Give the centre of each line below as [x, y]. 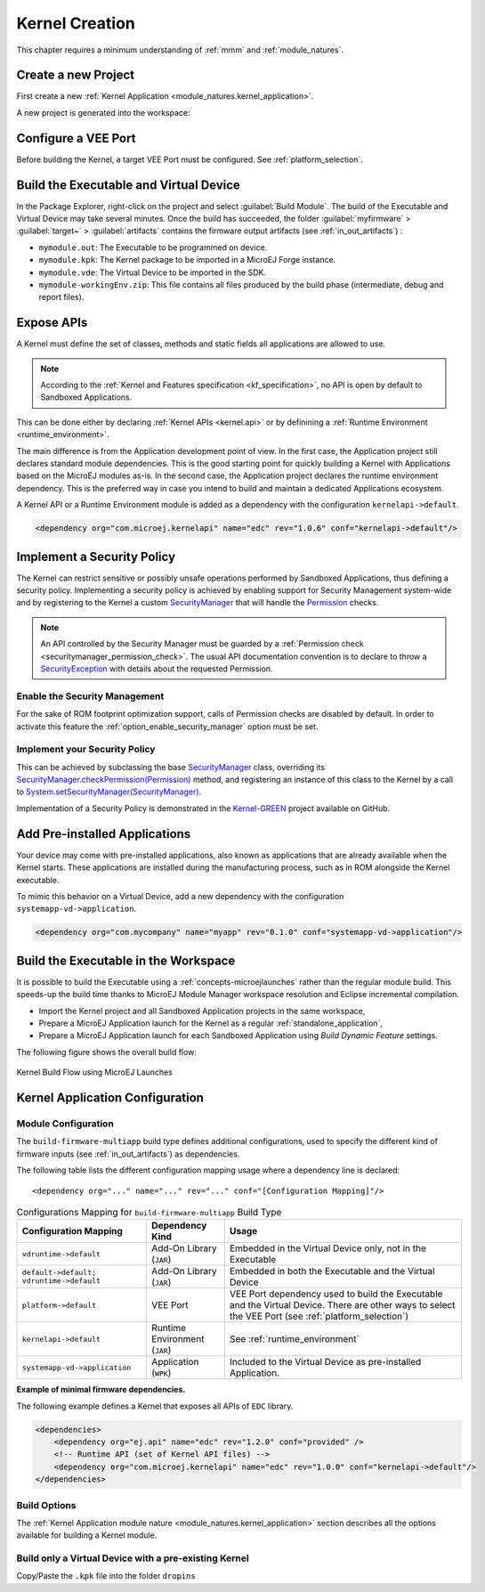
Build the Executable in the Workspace [126, 960]
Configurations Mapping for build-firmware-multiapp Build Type [149, 1213]
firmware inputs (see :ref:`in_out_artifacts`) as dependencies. [128, 1154]
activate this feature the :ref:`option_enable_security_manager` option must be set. [167, 727]
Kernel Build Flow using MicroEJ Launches [95, 1072]
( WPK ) [162, 1373]
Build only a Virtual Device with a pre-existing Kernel [133, 1558]
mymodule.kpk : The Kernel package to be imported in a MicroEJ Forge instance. [187, 260]
